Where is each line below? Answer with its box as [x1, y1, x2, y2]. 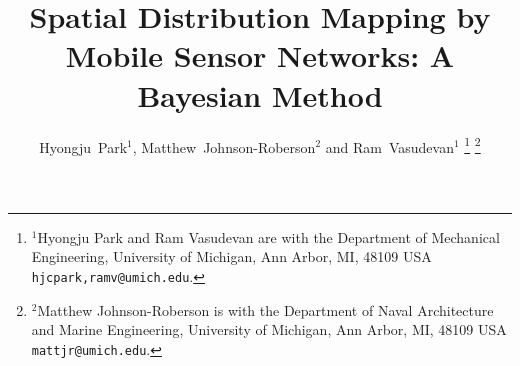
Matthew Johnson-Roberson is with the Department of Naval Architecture [37, 299, 494, 320]
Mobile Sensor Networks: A [65, 35, 455, 76]
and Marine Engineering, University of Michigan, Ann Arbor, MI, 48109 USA [31, 319, 507, 340]
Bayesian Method [137, 74, 383, 115]
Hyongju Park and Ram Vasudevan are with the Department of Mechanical [37, 226, 500, 247]
